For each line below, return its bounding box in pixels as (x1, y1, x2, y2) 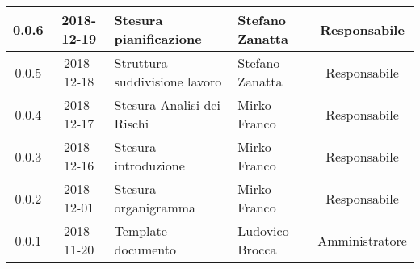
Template (114, 221, 167, 240)
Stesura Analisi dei (114, 95, 220, 114)
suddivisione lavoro (114, 72, 222, 90)
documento (114, 240, 177, 258)
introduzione (114, 156, 185, 174)
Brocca (237, 240, 277, 258)
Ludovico (237, 221, 289, 240)
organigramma (114, 198, 196, 216)
